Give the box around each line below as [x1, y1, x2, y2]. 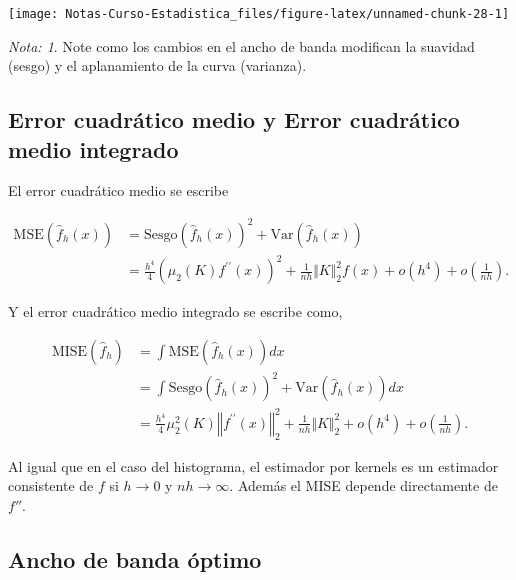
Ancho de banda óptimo [8, 543, 262, 574]
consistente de [8, 475, 94, 496]
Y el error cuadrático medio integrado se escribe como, [8, 301, 343, 322]
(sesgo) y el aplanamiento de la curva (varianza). [8, 55, 307, 76]
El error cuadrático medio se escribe [8, 180, 229, 201]
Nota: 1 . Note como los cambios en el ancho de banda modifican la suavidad [8, 35, 475, 56]
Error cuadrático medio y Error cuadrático [8, 104, 460, 135]
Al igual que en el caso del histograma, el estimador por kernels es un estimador [8, 455, 499, 476]
